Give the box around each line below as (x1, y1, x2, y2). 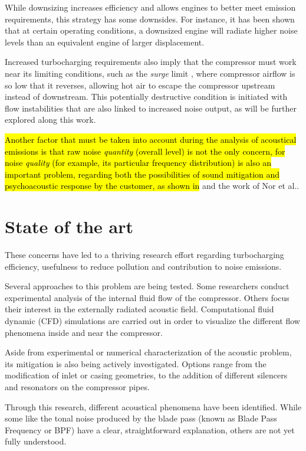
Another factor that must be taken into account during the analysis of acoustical (5, 133, 297, 145)
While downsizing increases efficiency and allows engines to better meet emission (5, 1, 296, 13)
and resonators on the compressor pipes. (5, 380, 150, 393)
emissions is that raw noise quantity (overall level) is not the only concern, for (5, 145, 285, 157)
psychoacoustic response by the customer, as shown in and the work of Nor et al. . (5, 179, 300, 192)
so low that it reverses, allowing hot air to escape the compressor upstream (5, 79, 275, 91)
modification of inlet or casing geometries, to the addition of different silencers (5, 369, 288, 381)
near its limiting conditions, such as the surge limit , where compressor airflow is (5, 67, 295, 79)
